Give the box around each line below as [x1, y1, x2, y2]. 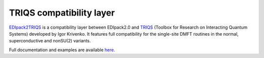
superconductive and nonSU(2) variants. [9, 38, 91, 44]
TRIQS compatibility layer [9, 7, 115, 18]
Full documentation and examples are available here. [9, 47, 115, 53]
